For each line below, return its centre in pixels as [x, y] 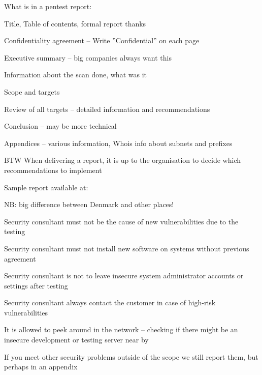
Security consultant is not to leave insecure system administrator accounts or [124, 276]
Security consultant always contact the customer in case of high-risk [110, 302]
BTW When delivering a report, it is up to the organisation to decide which [123, 160]
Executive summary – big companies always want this [88, 57]
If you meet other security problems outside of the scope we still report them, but [131, 356]
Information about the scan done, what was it [75, 75]
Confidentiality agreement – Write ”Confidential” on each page [102, 40]
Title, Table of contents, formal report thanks [75, 23]
